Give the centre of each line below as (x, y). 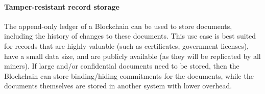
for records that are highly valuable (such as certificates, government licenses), (126, 45)
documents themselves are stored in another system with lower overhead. (118, 86)
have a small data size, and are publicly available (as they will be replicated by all (132, 56)
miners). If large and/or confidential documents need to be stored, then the (122, 66)
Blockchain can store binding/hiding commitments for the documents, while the (129, 75)
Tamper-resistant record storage (62, 6)
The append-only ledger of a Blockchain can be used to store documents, (118, 26)
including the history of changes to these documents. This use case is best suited (130, 36)
